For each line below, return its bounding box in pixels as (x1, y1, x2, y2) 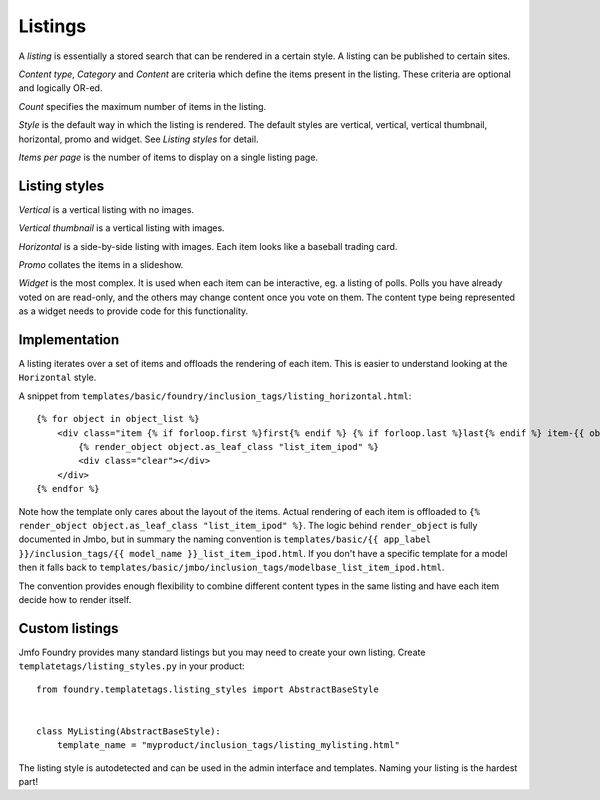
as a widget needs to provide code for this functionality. (18, 305, 249, 317)
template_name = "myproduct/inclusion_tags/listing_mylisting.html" (56, 740, 400, 751)
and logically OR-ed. (18, 82, 103, 94)
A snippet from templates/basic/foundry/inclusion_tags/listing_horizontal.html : (18, 390, 412, 402)
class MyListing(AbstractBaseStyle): (36, 725, 222, 737)
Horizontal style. (18, 371, 97, 384)
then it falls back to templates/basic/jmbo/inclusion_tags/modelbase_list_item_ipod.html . (18, 561, 445, 574)
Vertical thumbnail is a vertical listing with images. (18, 222, 225, 234)
